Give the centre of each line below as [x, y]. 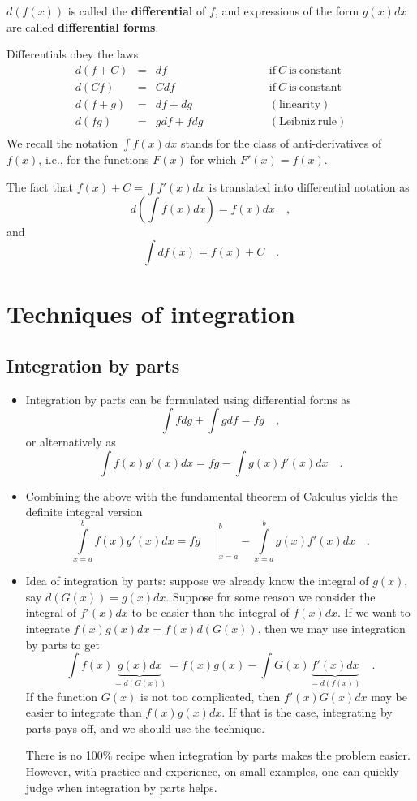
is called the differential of [137, 11]
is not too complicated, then [210, 696]
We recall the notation [62, 142]
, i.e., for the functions [94, 159]
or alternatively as [71, 442]
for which [213, 159]
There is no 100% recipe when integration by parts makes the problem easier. [218, 755]
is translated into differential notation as [309, 186]
